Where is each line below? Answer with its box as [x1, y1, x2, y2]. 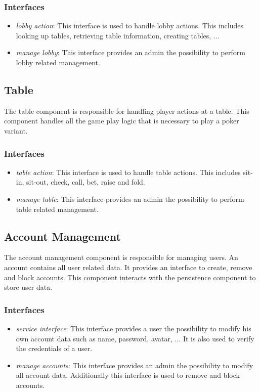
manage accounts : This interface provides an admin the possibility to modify [16, 360, 253, 370]
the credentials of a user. [16, 343, 93, 354]
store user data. [4, 282, 53, 292]
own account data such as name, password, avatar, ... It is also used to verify [16, 333, 254, 343]
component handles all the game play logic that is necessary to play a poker [4, 115, 239, 126]
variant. [4, 125, 28, 136]
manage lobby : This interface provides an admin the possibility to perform [16, 47, 245, 58]
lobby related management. [16, 57, 100, 67]
